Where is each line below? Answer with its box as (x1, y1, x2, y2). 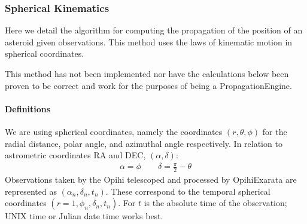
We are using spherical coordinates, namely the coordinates (5, 125, 223, 137)
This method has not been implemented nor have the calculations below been (5, 67, 289, 79)
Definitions (5, 102, 51, 115)
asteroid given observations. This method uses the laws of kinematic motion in (5, 35, 293, 48)
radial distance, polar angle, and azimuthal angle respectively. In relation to (5, 137, 282, 149)
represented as (5, 185, 57, 197)
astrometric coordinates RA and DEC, (5, 149, 146, 161)
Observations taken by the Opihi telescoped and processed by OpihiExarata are (5, 173, 297, 186)
